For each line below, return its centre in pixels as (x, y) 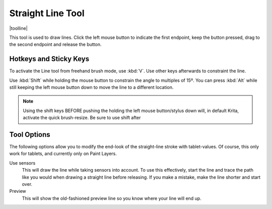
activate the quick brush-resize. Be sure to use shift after (82, 118)
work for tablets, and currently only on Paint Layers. (63, 153)
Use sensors (22, 163)
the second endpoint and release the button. (55, 44)
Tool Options (30, 135)
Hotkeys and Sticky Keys (49, 59)
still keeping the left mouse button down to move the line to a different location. (91, 87)
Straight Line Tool (47, 13)
